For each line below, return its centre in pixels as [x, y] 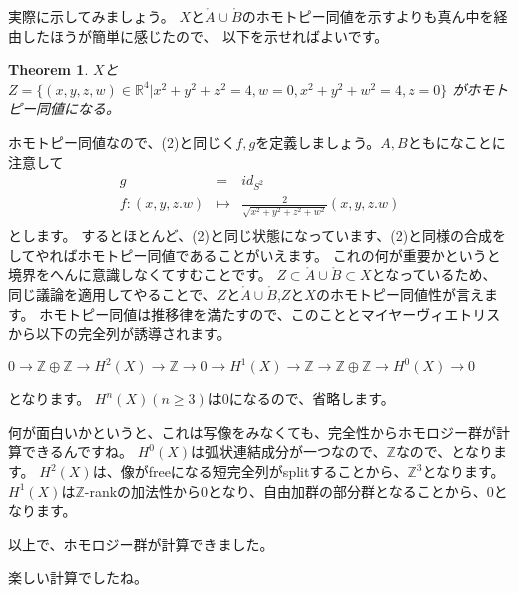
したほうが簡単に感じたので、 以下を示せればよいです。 [205, 35]
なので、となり [444, 451]
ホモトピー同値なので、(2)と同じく [122, 141]
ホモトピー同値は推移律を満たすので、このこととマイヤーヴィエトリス [270, 313]
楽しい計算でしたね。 [78, 577]
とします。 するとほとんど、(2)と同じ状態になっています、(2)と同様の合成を [257, 235]
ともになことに [456, 141]
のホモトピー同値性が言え [399, 294]
